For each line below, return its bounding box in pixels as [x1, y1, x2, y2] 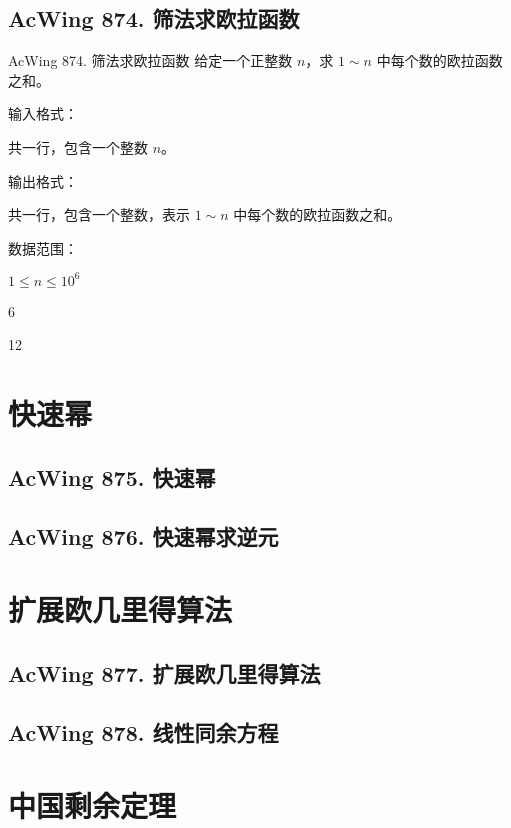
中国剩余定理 [8, 785, 177, 826]
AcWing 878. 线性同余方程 [8, 716, 279, 747]
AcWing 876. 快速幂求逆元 [8, 520, 279, 551]
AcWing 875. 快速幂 [8, 461, 216, 492]
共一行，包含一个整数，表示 [8, 204, 190, 225]
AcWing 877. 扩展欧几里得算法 [8, 657, 321, 688]
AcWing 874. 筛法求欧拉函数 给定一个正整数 [8, 50, 293, 71]
